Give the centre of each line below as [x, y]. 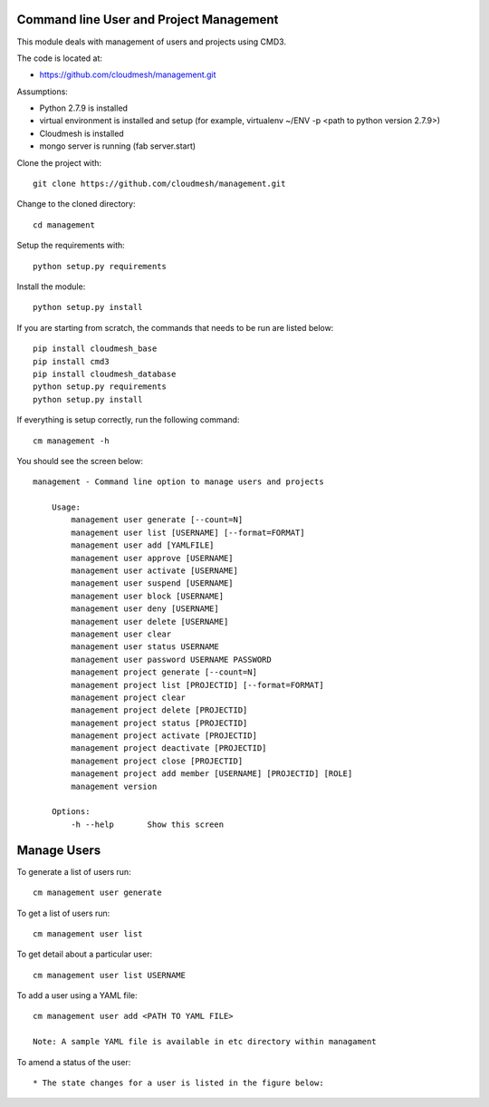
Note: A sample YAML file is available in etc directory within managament [205, 1042]
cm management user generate [97, 893]
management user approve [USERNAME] [153, 558]
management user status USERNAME [145, 647]
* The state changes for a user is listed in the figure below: [179, 1083]
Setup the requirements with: [71, 246]
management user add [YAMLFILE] [143, 545]
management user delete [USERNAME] [150, 621]
